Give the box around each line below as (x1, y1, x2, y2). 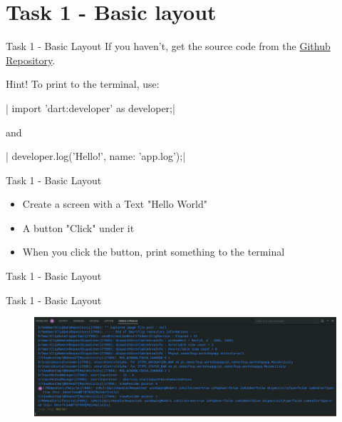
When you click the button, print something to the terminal (22, 244, 285, 259)
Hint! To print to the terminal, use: (6, 76, 160, 91)
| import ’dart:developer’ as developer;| (6, 100, 175, 115)
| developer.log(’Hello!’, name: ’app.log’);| (6, 149, 186, 164)
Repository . (6, 52, 56, 67)
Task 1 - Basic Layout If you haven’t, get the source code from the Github (6, 39, 331, 54)
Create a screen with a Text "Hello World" (22, 196, 207, 211)
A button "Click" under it (22, 220, 135, 235)
